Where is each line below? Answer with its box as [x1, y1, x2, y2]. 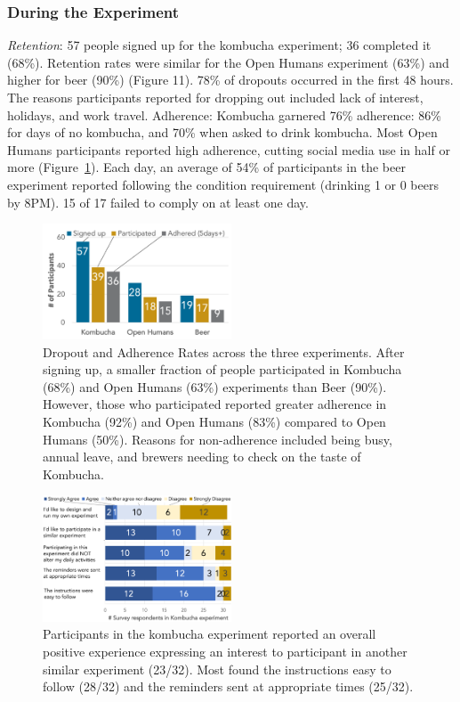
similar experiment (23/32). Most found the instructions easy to [43, 659, 391, 678]
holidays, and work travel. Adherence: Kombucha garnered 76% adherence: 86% [7, 105, 441, 124]
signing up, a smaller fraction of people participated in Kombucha [43, 360, 402, 379]
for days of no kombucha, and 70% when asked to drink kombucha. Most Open [7, 123, 438, 142]
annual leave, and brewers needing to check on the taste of [43, 447, 361, 466]
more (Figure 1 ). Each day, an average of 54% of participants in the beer [7, 158, 406, 176]
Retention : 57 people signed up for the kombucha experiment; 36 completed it [7, 36, 432, 54]
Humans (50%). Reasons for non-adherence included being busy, [43, 429, 392, 448]
